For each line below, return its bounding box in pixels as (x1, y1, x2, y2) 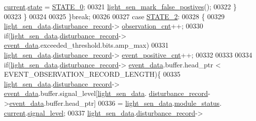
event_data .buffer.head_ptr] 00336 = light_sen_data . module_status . (9, 97, 222, 108)
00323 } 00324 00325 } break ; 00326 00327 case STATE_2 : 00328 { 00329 (4, 11, 225, 21)
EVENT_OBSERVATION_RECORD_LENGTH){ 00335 (4, 69, 181, 79)
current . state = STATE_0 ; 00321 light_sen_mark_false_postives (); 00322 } (4, 1, 237, 11)
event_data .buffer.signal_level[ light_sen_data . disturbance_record (4, 88, 208, 98)
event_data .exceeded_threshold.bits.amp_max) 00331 (4, 40, 169, 50)
